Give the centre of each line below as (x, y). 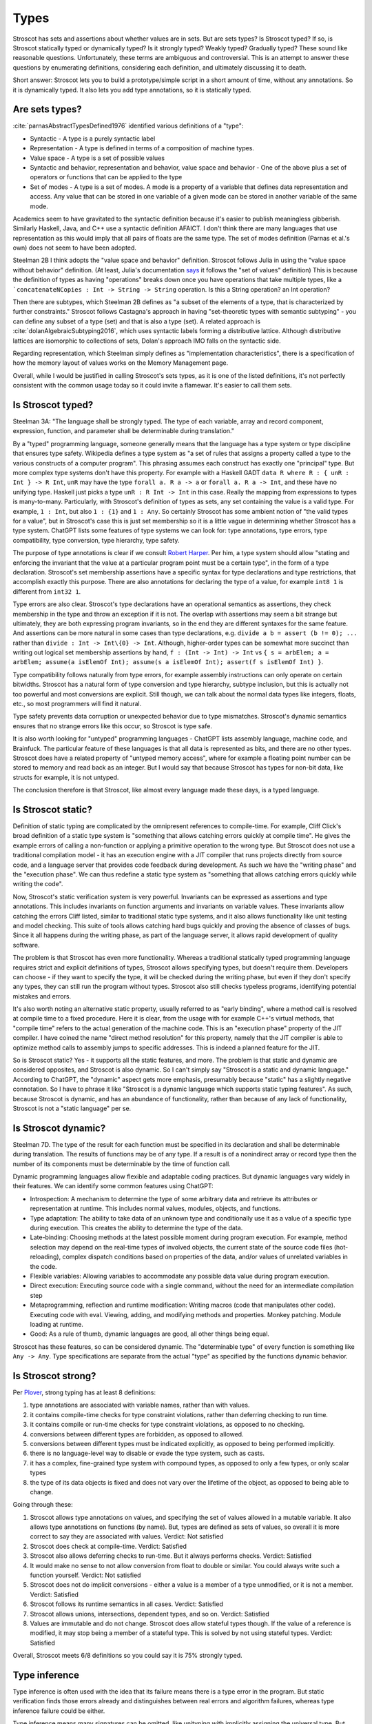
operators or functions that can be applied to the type (106, 177)
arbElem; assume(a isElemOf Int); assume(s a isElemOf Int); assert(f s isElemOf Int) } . (168, 662)
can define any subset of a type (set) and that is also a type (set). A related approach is (137, 321)
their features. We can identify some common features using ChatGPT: (113, 1186)
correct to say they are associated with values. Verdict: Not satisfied (127, 1536)
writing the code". (38, 884)
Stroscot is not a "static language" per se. (72, 1108)
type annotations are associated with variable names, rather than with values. (140, 1405)
